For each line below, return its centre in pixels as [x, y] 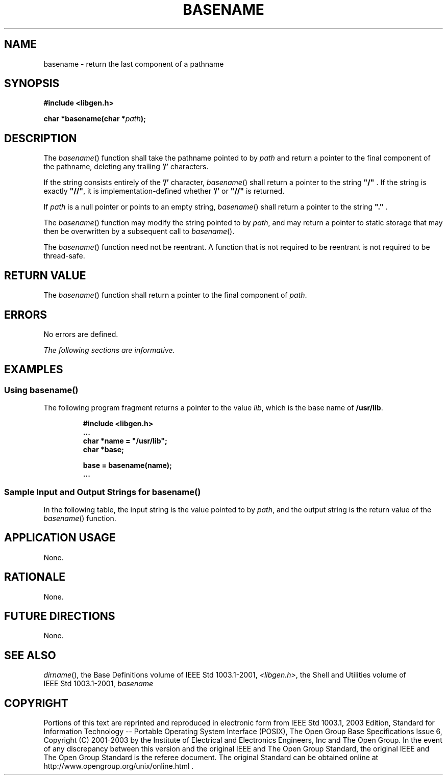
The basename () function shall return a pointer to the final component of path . [175, 295]
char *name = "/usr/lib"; [125, 441]
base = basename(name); [127, 465]
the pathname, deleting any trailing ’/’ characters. [126, 167]
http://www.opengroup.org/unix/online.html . [119, 766]
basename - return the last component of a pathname [134, 64]
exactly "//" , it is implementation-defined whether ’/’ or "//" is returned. [164, 191]
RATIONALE [35, 577]
